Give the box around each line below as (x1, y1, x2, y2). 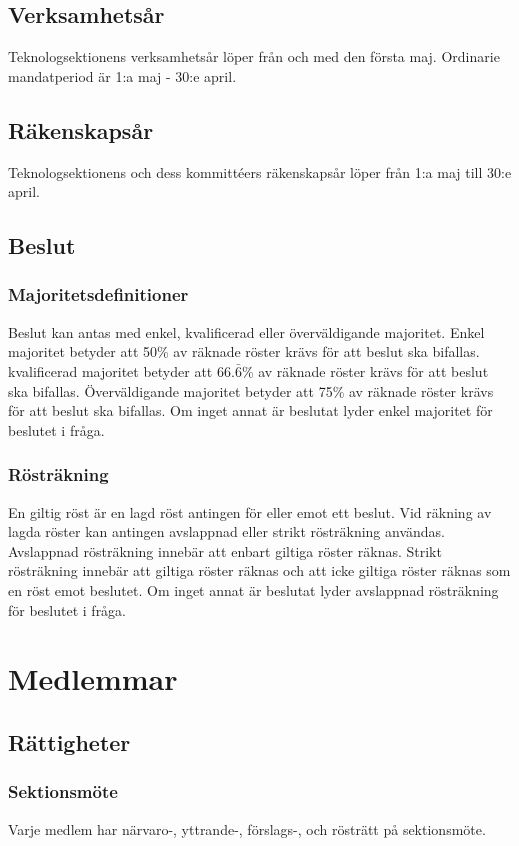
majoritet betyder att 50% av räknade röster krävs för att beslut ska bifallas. (8, 341, 480, 362)
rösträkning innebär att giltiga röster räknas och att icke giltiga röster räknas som (8, 560, 511, 581)
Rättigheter (8, 726, 131, 757)
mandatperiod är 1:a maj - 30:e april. (8, 65, 237, 86)
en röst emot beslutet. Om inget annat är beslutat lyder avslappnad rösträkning (8, 579, 499, 600)
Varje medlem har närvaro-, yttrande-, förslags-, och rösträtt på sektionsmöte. (8, 818, 486, 839)
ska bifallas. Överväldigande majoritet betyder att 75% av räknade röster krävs (8, 380, 494, 401)
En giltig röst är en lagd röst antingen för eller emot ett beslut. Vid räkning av (8, 501, 492, 522)
